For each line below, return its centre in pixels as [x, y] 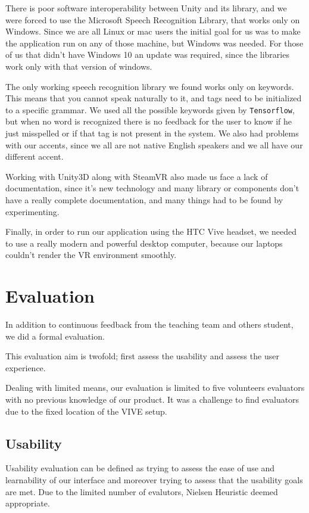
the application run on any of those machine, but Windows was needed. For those [154, 43]
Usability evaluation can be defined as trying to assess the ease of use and [140, 468]
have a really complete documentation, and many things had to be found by [144, 199]
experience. [26, 367]
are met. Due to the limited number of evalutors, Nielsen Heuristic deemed [142, 491]
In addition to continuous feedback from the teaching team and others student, [149, 324]
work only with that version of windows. [79, 66]
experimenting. [32, 211]
